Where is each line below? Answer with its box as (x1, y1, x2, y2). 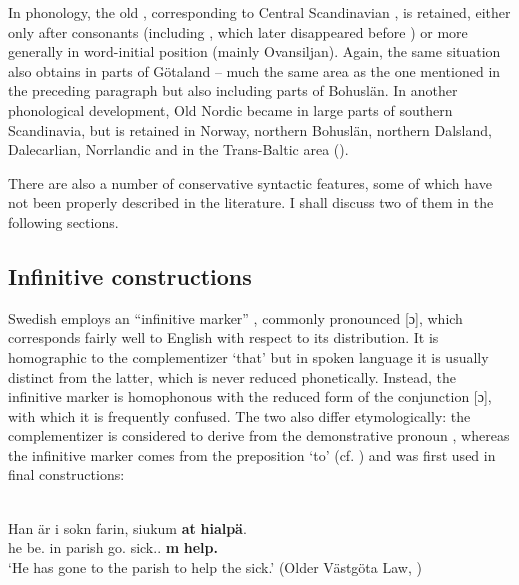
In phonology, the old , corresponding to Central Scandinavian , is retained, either (8, 2, 511, 22)
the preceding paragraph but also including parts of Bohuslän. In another (8, 80, 458, 101)
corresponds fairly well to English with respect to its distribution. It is (8, 327, 439, 348)
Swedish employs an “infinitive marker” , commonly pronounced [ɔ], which (8, 307, 463, 328)
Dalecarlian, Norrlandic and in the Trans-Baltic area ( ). (8, 139, 349, 160)
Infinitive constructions (8, 260, 252, 291)
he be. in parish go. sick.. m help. (8, 537, 218, 558)
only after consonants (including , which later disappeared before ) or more (8, 21, 468, 42)
